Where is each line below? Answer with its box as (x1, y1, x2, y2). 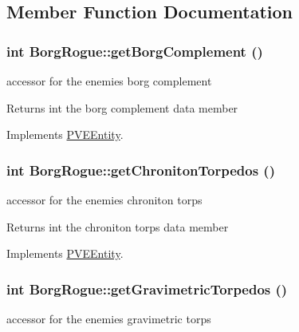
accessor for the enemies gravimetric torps (6, 310, 211, 326)
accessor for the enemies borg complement (6, 73, 212, 89)
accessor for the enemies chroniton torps (6, 192, 203, 207)
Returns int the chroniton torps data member (6, 218, 229, 235)
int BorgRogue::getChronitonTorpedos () (6, 160, 275, 180)
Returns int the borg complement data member (6, 99, 238, 116)
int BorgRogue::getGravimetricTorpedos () (6, 279, 288, 298)
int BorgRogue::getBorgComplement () (6, 41, 263, 61)
